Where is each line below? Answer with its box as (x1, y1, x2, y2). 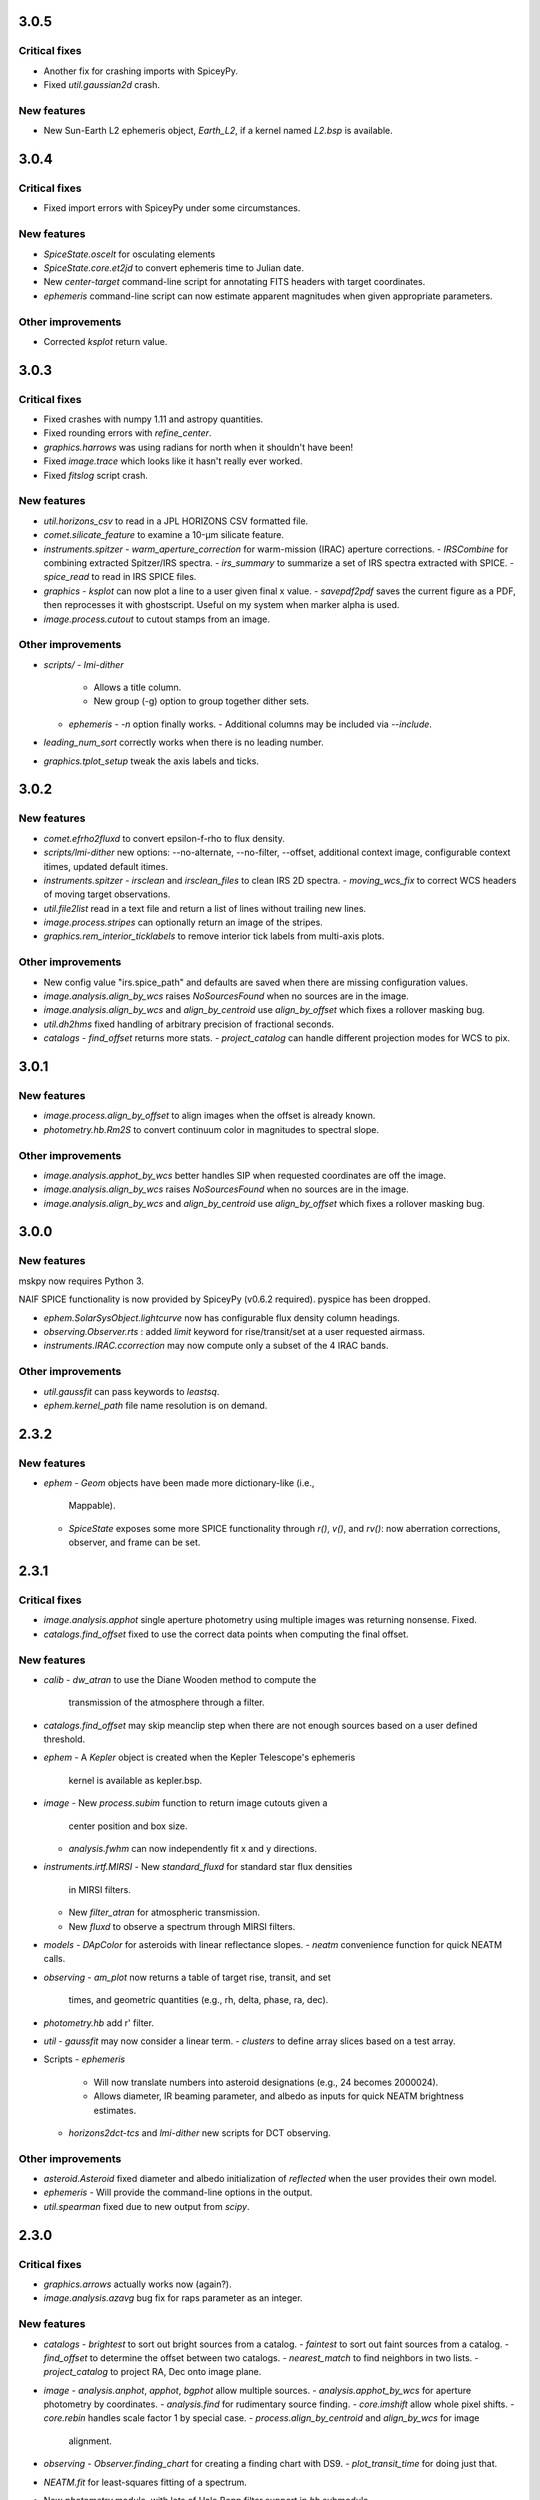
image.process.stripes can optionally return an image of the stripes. (43, 916, 324, 929)
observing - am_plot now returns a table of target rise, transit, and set (43, 1971, 332, 1983)
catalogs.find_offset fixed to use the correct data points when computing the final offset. (43, 1628, 409, 1640)
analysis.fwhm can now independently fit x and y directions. (68, 1843, 317, 1855)
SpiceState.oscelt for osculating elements (43, 248, 216, 260)
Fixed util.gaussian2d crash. (43, 79, 160, 91)
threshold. (43, 1733, 86, 1745)
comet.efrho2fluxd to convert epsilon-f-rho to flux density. (43, 832, 285, 844)
